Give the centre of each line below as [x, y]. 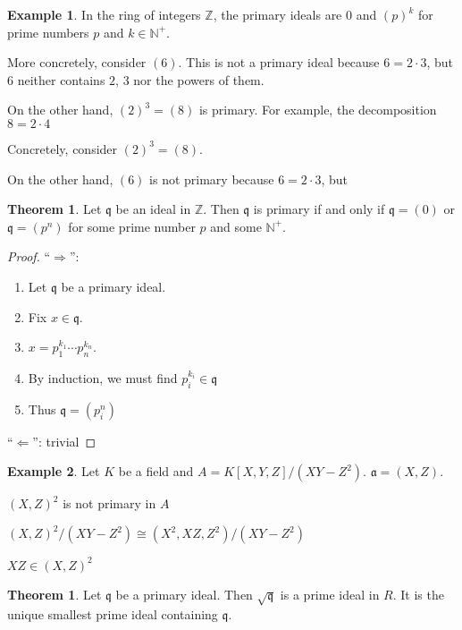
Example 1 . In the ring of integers [104, 14]
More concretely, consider [77, 62]
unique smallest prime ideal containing [113, 613]
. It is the [418, 594]
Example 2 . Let [54, 471]
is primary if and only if [319, 209]
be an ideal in [153, 209]
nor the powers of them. [199, 79]
